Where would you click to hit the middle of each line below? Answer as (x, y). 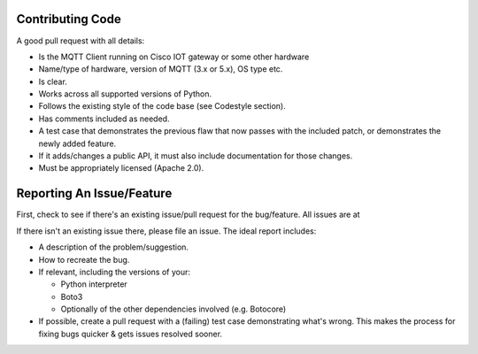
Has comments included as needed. (104, 119)
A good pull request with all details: (81, 41)
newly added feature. (77, 143)
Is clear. (53, 81)
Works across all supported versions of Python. (125, 94)
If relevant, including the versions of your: (114, 272)
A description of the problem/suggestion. (114, 247)
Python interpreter (94, 284)
